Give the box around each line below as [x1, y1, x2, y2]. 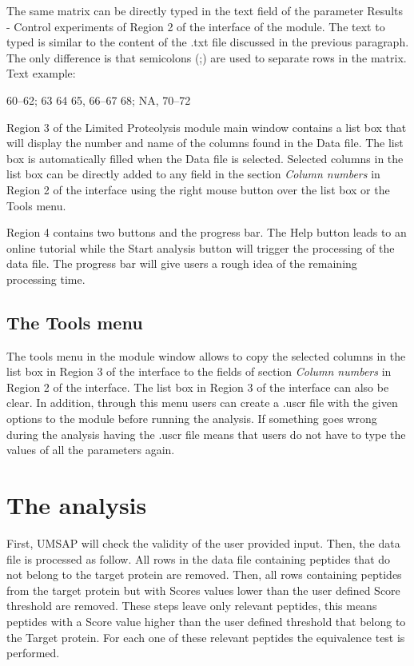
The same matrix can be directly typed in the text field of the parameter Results [6, 2, 403, 18]
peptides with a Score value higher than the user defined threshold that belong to [6, 612, 406, 629]
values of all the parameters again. [6, 441, 175, 458]
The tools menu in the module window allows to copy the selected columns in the [6, 347, 406, 364]
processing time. [6, 270, 86, 287]
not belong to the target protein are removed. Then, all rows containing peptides [6, 566, 402, 583]
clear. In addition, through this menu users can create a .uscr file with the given [6, 394, 398, 411]
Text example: [6, 65, 76, 82]
